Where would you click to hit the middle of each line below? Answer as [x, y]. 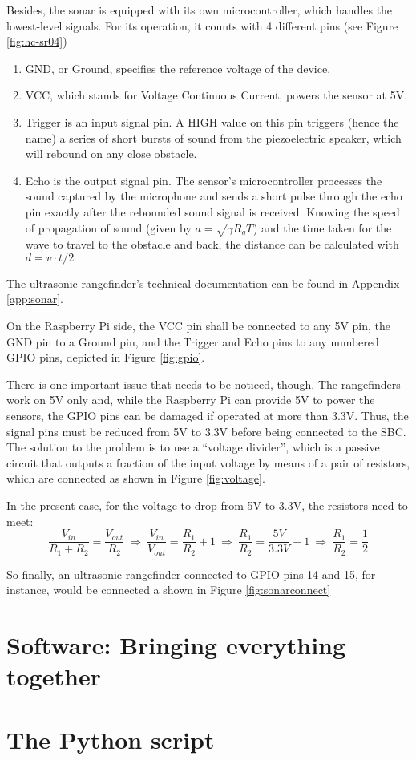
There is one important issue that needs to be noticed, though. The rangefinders [204, 384]
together [54, 676]
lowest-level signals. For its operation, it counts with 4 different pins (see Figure [202, 25]
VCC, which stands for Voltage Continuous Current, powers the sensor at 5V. [216, 95]
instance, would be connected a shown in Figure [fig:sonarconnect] [169, 590]
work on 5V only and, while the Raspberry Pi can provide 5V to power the [191, 400]
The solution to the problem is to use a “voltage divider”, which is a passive [193, 447]
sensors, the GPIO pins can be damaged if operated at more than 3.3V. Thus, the [208, 416]
